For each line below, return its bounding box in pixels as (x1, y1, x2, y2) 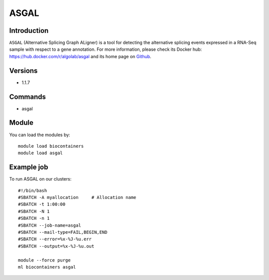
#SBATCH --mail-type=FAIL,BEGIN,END (18, 229, 108, 235)
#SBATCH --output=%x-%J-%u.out (18, 243, 95, 249)
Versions (9, 66, 38, 75)
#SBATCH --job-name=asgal (18, 222, 82, 228)
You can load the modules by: (9, 132, 71, 138)
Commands (9, 93, 46, 101)
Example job (9, 163, 48, 172)
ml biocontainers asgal (18, 264, 76, 270)
